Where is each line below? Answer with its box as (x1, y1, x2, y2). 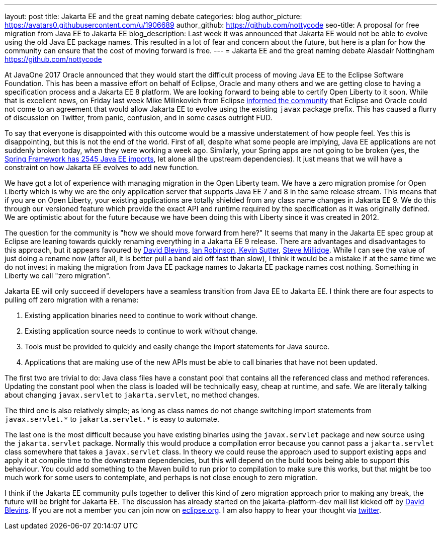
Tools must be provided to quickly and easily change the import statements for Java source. (25, 342, 330, 351)
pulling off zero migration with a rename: (5, 295, 139, 304)
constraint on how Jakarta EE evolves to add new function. (5, 163, 199, 172)
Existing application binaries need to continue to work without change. (25, 311, 258, 320)
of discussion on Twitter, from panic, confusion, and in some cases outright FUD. (5, 113, 273, 122)
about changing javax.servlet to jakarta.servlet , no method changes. (5, 391, 259, 399)
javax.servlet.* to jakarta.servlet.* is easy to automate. (5, 415, 219, 423)
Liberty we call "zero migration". (5, 271, 111, 280)
